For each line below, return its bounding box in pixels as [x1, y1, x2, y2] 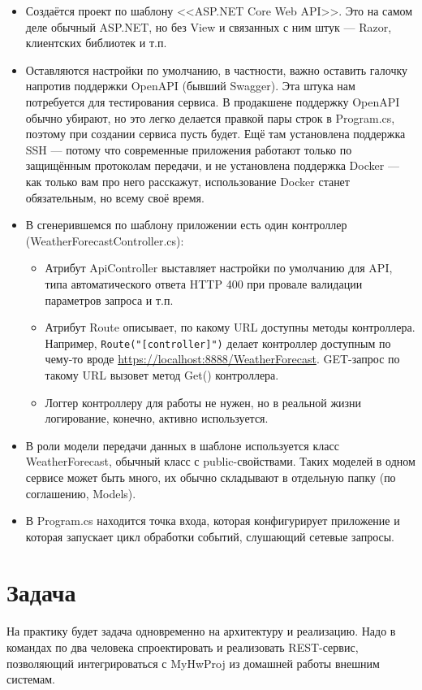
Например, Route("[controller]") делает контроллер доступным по [45, 334, 391, 351]
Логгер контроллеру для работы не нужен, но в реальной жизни [45, 393, 362, 410]
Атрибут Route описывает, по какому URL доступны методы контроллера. [45, 319, 416, 336]
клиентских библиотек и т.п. [25, 34, 167, 51]
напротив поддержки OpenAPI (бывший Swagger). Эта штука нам [25, 77, 355, 94]
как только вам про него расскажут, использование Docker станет [25, 172, 350, 189]
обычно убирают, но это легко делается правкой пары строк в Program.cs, [25, 109, 395, 126]
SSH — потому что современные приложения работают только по [25, 141, 352, 158]
